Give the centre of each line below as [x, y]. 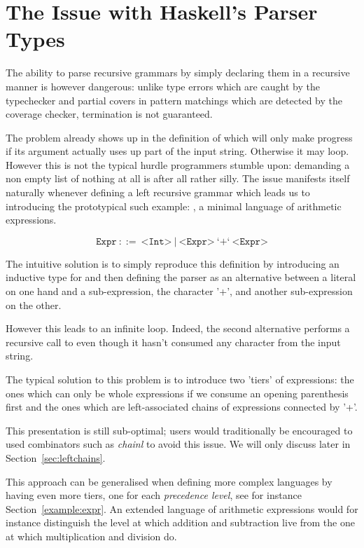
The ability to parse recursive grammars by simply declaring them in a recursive [178, 73]
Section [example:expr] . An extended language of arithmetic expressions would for [182, 508]
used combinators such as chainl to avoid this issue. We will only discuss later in [178, 444]
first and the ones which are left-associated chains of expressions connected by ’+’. [182, 407]
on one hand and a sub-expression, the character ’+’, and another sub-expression [179, 291]
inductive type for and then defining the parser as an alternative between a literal [181, 277]
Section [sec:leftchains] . [56, 457]
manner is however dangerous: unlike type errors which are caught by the [163, 86]
